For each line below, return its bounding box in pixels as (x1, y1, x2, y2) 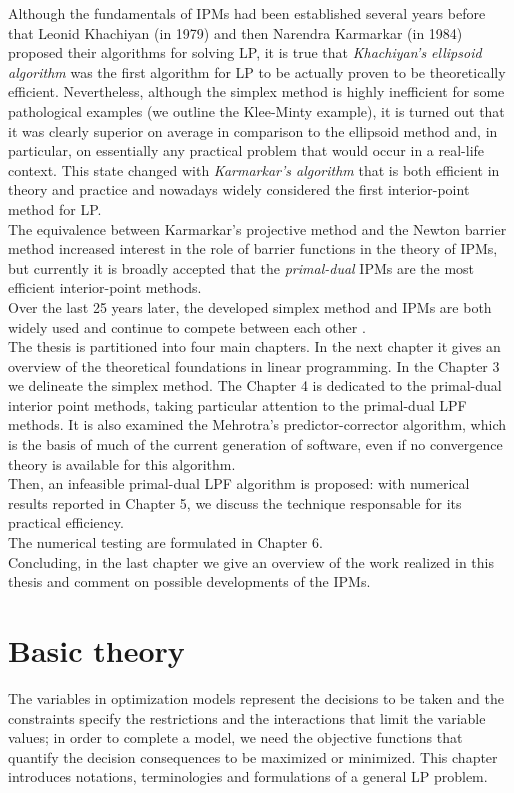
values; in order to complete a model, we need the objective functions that (8, 727, 463, 748)
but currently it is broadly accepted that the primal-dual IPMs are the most (8, 257, 475, 278)
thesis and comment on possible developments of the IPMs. (8, 571, 371, 592)
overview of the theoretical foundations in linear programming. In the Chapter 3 (8, 355, 500, 376)
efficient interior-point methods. (8, 277, 202, 298)
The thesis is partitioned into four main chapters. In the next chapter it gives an (8, 336, 501, 357)
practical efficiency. (8, 512, 124, 533)
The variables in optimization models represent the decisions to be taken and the (8, 687, 504, 708)
